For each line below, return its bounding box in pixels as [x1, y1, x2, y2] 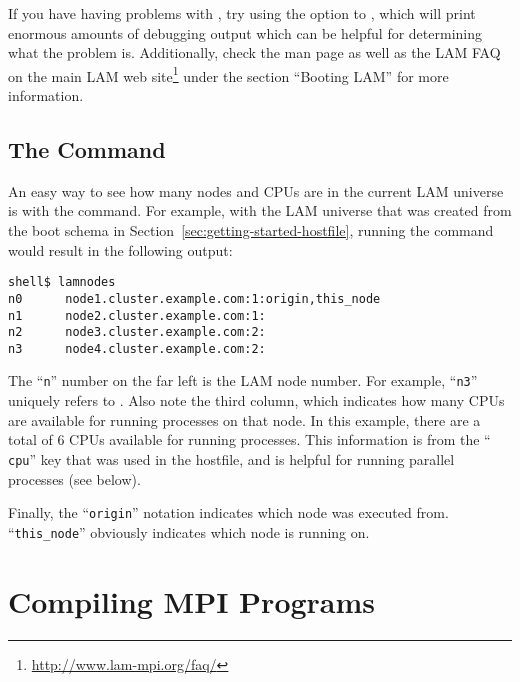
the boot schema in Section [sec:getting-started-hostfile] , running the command [8, 220, 494, 241]
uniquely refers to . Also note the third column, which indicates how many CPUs [8, 390, 505, 411]
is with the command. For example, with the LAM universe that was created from [8, 200, 512, 221]
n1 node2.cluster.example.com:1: [8, 308, 266, 323]
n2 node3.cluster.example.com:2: [8, 325, 266, 340]
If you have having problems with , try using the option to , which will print [8, 3, 476, 23]
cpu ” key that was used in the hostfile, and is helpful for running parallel [8, 448, 455, 469]
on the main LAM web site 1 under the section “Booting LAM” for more [8, 62, 449, 86]
